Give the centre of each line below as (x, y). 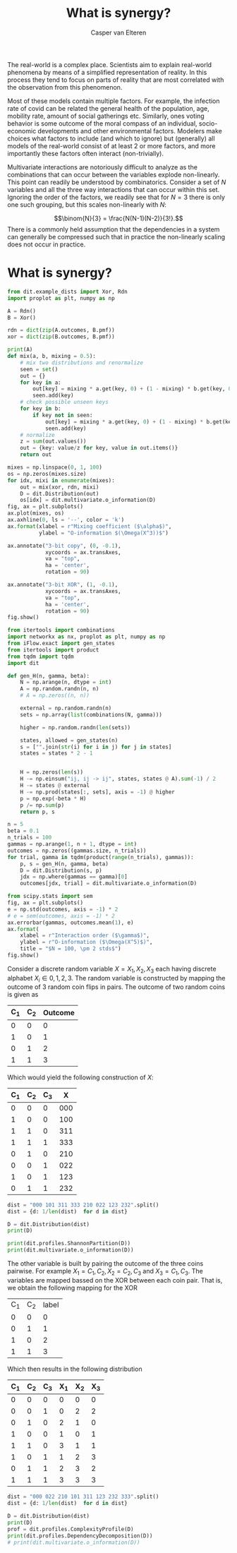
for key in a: (41, 383)
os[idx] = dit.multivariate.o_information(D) (88, 500)
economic (22, 131)
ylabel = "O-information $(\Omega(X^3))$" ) (104, 533)
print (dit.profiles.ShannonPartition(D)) (69, 1244)
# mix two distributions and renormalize (81, 362)
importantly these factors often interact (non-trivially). (86, 153)
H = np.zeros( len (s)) (51, 772)
